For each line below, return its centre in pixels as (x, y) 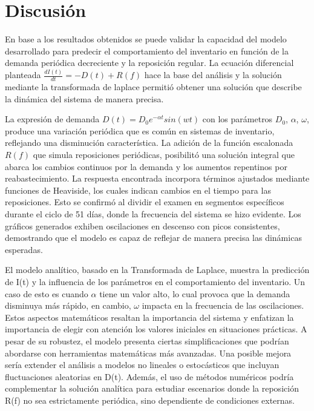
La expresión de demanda (52, 119)
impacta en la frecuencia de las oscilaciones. (223, 305)
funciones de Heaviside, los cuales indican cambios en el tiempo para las (138, 190)
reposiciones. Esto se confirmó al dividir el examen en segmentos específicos (145, 202)
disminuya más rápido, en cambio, (68, 305)
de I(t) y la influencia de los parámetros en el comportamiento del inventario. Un (155, 281)
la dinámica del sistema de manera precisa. (84, 98)
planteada (23, 75)
